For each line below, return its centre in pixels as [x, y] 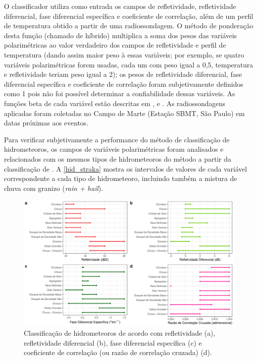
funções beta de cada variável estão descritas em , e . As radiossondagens [115, 103]
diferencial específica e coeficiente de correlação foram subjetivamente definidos [124, 84]
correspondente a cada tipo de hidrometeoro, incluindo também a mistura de [121, 178]
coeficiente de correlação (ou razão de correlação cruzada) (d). [118, 352]
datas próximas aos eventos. [46, 123]
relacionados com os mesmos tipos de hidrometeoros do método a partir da [118, 158]
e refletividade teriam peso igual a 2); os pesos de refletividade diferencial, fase [123, 74]
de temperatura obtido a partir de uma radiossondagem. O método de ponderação [129, 26]
